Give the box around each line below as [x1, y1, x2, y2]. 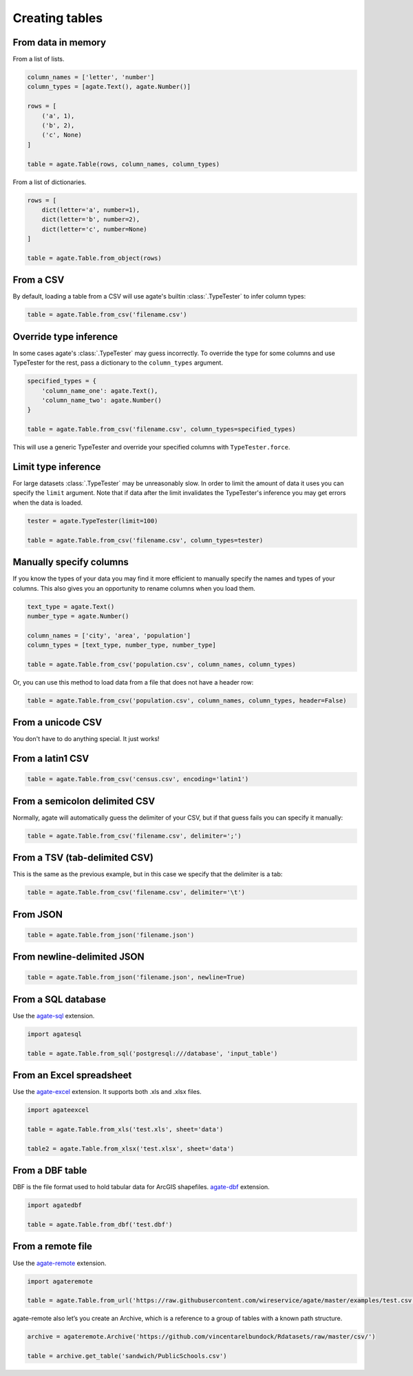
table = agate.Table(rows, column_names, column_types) [27, 160, 220, 168]
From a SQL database [12, 993, 107, 1005]
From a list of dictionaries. [12, 178, 87, 186]
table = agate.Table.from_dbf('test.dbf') [27, 1221, 173, 1228]
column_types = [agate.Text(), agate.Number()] [27, 83, 191, 91]
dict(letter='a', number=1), [41, 205, 140, 214]
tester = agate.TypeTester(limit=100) [27, 517, 158, 525]
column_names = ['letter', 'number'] [27, 73, 155, 81]
